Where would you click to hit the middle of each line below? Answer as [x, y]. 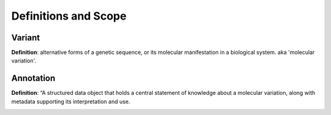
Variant [25, 38]
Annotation [33, 79]
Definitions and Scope [69, 16]
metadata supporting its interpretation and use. [71, 102]
